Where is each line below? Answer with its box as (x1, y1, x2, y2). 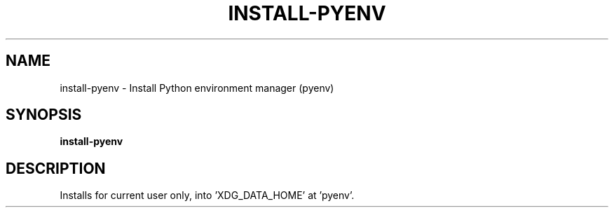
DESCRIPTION (6, 159, 106, 177)
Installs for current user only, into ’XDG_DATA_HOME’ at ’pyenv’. (60, 189, 355, 202)
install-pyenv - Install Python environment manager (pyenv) (60, 81, 334, 94)
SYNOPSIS (6, 106, 82, 124)
